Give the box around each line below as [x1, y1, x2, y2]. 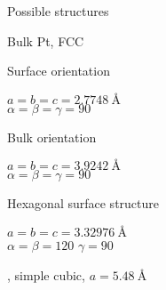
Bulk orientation [7, 127, 97, 146]
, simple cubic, [7, 265, 85, 284]
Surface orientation [7, 61, 110, 80]
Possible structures [7, 2, 109, 20]
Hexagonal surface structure [7, 194, 159, 213]
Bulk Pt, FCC [7, 31, 84, 50]
